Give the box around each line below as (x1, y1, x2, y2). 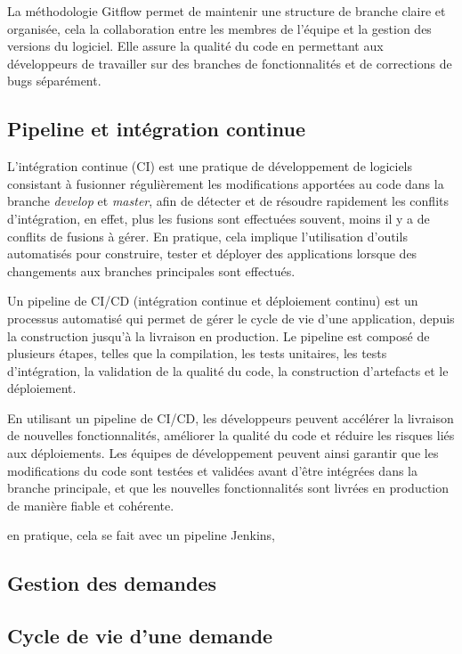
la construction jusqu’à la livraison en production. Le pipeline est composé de (7, 326, 430, 345)
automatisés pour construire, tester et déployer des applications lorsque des (7, 244, 417, 263)
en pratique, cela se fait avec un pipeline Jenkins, (7, 526, 275, 544)
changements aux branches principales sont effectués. (7, 261, 296, 280)
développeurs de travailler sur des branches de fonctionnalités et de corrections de (7, 53, 452, 72)
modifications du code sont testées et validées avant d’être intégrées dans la (7, 461, 417, 479)
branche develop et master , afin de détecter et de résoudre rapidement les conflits (7, 192, 449, 210)
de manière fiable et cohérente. (7, 495, 174, 514)
